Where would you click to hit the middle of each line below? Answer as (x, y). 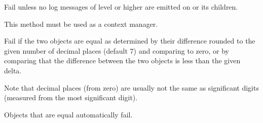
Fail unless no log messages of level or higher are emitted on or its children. (121, 7)
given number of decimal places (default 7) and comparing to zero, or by (117, 50)
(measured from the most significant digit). (71, 97)
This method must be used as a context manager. (81, 24)
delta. (13, 70)
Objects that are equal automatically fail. (68, 114)
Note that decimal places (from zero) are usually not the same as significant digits (131, 87)
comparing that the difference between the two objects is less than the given (122, 60)
